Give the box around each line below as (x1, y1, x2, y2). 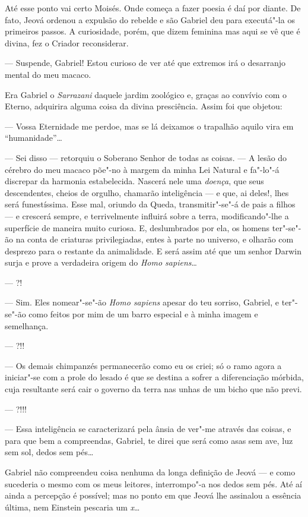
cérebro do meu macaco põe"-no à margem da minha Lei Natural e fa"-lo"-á (5, 163, 280, 175)
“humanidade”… (5, 131, 62, 144)
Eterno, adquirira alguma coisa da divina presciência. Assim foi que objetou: (5, 100, 282, 112)
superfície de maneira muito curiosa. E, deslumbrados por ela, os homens (5, 221, 270, 234)
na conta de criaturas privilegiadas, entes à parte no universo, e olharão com (15, 233, 294, 245)
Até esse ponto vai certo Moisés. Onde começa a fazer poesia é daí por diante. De (5, 2, 301, 14)
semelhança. (5, 319, 49, 332)
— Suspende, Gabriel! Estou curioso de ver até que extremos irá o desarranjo (5, 56, 286, 69)
